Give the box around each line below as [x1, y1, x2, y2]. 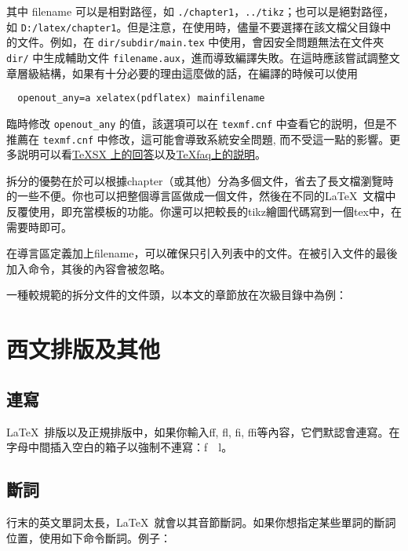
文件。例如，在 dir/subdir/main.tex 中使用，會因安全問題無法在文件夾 [16, 34, 384, 50]
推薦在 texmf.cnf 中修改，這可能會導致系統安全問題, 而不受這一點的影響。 [6, 130, 390, 147]
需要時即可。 [6, 218, 72, 235]
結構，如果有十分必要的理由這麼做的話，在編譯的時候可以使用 [38, 64, 358, 81]
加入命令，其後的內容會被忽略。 [6, 260, 171, 276]
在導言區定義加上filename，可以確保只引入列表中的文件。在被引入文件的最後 [6, 245, 398, 261]
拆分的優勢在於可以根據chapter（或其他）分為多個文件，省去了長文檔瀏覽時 [6, 172, 394, 188]
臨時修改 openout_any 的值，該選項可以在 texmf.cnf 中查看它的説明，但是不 [6, 115, 397, 131]
